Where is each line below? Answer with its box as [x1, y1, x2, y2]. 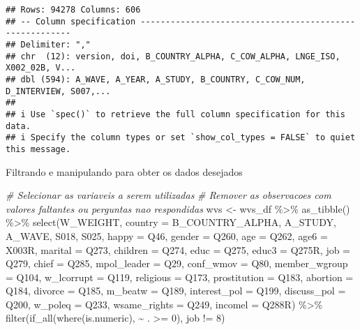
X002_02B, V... [6, 63, 76, 73]
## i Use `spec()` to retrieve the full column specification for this [6, 109, 345, 119]
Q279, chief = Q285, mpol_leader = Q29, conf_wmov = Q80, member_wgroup [6, 256, 348, 271]
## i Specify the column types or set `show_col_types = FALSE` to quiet [6, 133, 356, 143]
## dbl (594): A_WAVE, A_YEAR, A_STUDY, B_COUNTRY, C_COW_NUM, [6, 74, 306, 84]
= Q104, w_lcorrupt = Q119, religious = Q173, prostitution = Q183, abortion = [6, 269, 354, 284]
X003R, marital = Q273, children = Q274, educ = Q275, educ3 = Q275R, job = [6, 242, 351, 257]
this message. [6, 144, 71, 154]
